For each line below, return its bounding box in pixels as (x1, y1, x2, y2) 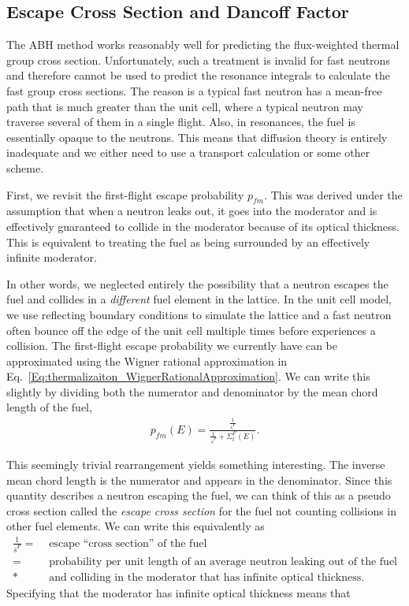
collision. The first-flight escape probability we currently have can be (6, 337, 337, 354)
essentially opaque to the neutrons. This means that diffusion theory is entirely (6, 128, 388, 145)
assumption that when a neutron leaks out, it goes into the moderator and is (6, 203, 377, 219)
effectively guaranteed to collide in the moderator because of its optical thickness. (6, 217, 400, 234)
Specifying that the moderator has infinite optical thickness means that (6, 585, 351, 601)
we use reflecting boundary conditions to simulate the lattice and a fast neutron (6, 306, 392, 322)
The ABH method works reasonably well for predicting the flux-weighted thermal (6, 36, 400, 53)
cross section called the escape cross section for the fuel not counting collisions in (6, 502, 397, 519)
